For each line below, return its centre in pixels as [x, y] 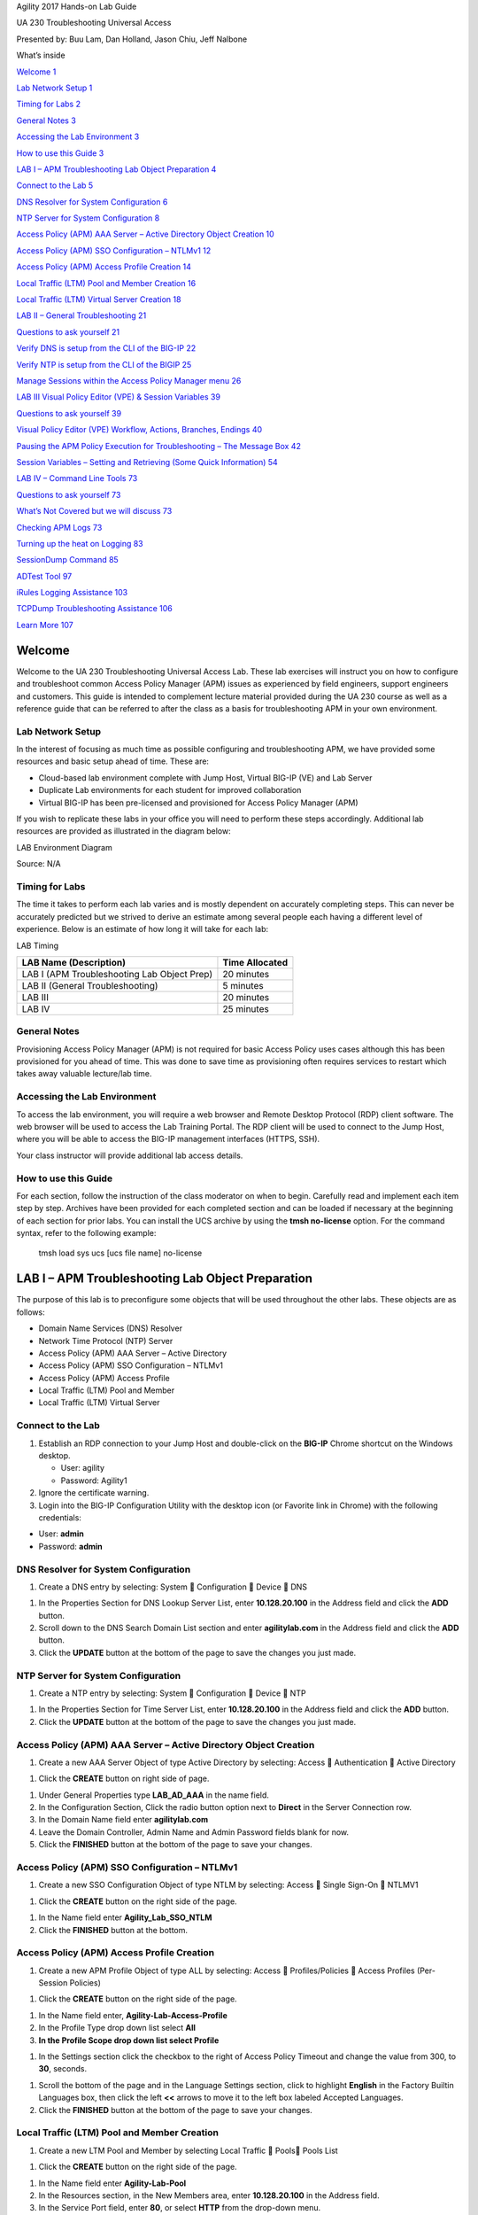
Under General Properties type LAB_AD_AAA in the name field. [154, 1795]
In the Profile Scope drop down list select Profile [129, 2040]
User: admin [61, 1534]
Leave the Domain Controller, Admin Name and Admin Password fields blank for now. [194, 1832]
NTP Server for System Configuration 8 [88, 218]
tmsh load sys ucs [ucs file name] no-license [120, 1253]
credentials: [60, 1517]
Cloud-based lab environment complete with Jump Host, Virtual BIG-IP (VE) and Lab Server [205, 777]
